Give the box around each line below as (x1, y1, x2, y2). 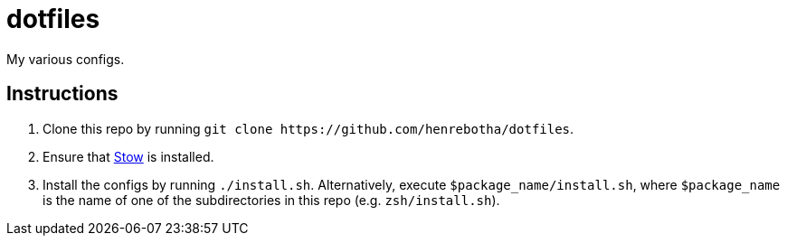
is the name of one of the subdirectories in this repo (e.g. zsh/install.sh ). (43, 192, 500, 208)
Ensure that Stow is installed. (43, 148, 214, 164)
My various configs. (6, 51, 125, 67)
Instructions (6, 82, 119, 106)
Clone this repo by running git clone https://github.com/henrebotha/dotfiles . (43, 120, 574, 136)
